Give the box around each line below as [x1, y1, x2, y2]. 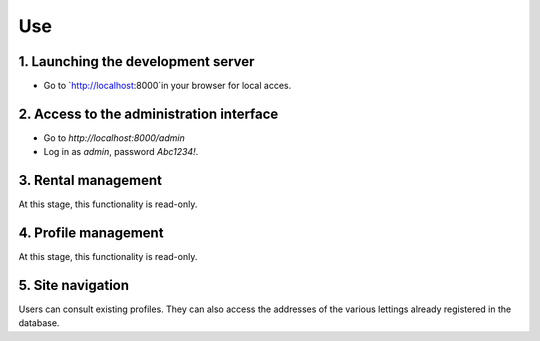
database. [18, 317, 60, 329]
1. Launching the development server [18, 53, 255, 70]
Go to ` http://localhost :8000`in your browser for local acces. [43, 80, 292, 92]
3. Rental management [18, 172, 163, 189]
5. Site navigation [18, 276, 130, 294]
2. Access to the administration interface [18, 105, 279, 122]
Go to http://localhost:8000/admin [43, 131, 185, 144]
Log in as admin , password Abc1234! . [43, 146, 199, 158]
